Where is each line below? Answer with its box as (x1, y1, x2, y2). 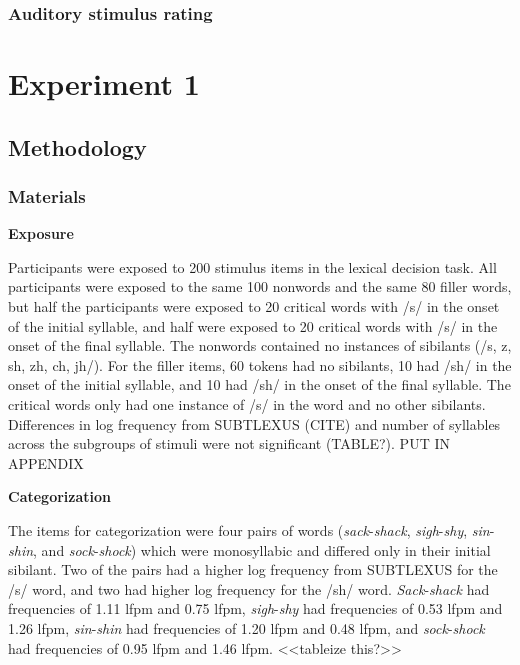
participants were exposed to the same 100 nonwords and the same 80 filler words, (8, 276, 512, 297)
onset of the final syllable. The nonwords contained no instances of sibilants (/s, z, (8, 335, 512, 356)
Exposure (8, 223, 74, 244)
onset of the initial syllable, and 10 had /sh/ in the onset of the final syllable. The (8, 374, 511, 395)
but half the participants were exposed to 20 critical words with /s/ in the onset (8, 296, 500, 316)
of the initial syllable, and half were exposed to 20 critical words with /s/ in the (8, 315, 498, 336)
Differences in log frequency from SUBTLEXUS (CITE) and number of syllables (8, 413, 501, 434)
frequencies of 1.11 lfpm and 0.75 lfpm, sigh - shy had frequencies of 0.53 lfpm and (8, 598, 503, 619)
